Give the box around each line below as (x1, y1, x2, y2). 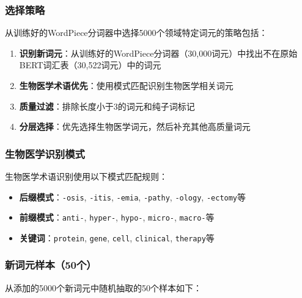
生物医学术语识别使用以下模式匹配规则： (5, 170, 168, 182)
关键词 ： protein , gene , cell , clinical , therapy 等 (19, 231, 215, 244)
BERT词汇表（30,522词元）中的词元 (19, 59, 161, 71)
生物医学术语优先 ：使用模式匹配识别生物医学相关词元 (19, 79, 234, 91)
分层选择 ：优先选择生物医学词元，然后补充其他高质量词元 (19, 120, 251, 133)
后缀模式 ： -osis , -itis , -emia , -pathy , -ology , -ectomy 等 (19, 190, 246, 203)
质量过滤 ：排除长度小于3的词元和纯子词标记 (19, 99, 195, 112)
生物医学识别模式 (5, 146, 85, 161)
